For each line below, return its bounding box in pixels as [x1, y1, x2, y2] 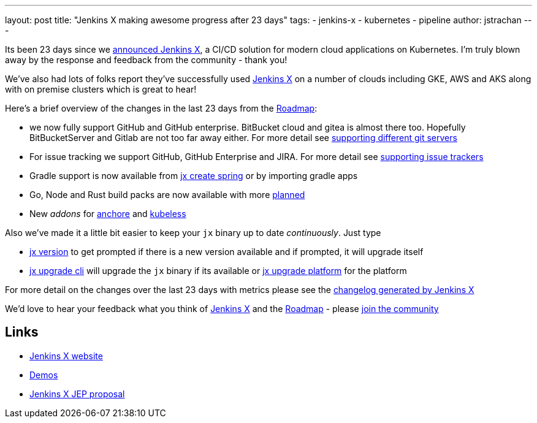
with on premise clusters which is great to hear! [5, 84, 197, 94]
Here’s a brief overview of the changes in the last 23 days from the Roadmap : [5, 103, 318, 113]
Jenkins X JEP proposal [29, 388, 125, 399]
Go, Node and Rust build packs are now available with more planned [29, 189, 305, 200]
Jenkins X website [29, 350, 103, 361]
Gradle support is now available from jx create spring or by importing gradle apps [29, 170, 358, 181]
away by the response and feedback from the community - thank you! [5, 55, 288, 65]
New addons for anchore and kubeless [29, 208, 186, 219]
